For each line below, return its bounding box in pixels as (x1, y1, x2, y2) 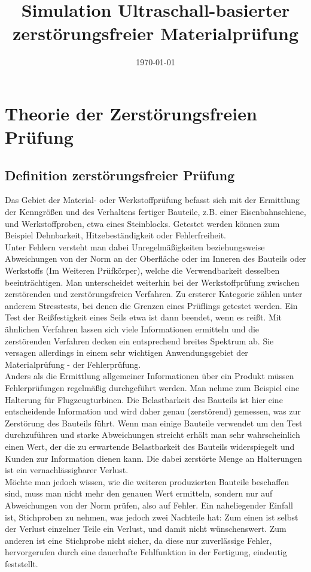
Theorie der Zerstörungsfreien (5, 101, 257, 125)
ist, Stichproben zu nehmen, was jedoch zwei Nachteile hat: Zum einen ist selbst (5, 510, 298, 523)
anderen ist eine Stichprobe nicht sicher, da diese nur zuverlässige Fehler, (5, 534, 272, 546)
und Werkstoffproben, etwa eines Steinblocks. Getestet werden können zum (5, 217, 280, 229)
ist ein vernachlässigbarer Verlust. (5, 464, 129, 476)
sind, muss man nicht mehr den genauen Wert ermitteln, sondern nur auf (5, 487, 273, 500)
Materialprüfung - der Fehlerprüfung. (5, 358, 141, 370)
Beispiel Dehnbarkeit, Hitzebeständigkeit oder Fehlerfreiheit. (5, 229, 226, 241)
